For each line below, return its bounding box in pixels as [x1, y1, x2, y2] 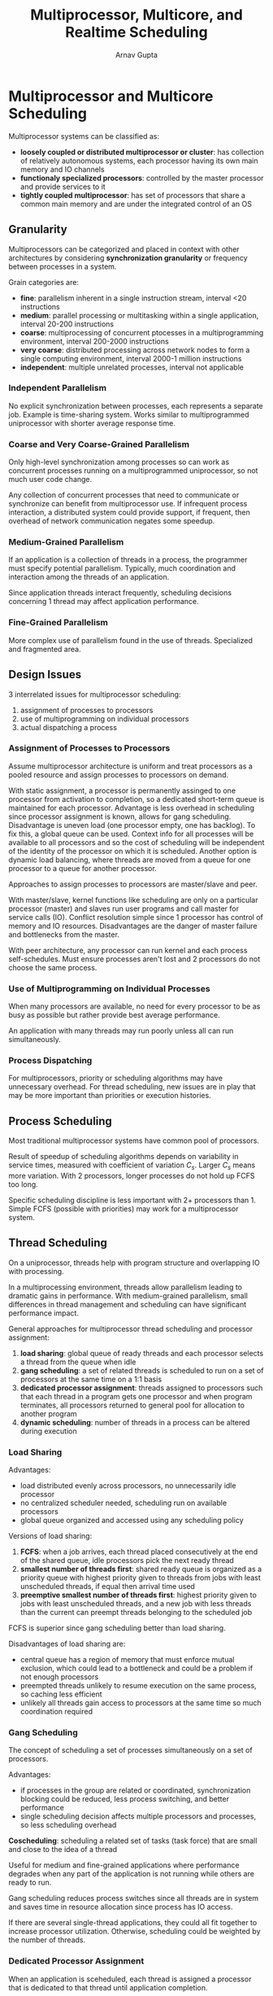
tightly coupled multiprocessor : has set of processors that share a [19, 190, 246, 200]
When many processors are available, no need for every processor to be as [8, 1001, 261, 1011]
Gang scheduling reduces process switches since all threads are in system [8, 1893, 259, 1903]
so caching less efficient [19, 1689, 103, 1699]
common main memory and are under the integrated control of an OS [19, 199, 252, 208]
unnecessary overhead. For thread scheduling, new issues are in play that [8, 1082, 256, 1092]
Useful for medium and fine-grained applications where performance [8, 1860, 240, 1870]
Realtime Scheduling [64, 23, 209, 42]
